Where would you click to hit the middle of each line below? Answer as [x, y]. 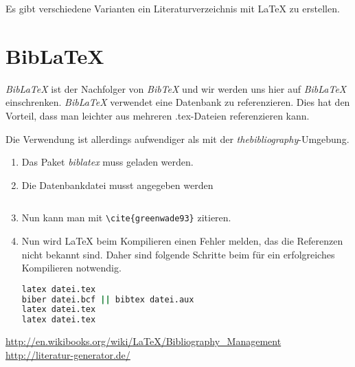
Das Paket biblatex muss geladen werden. [107, 162]
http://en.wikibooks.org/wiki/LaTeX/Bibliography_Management [144, 341]
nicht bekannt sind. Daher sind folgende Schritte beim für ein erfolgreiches [178, 254]
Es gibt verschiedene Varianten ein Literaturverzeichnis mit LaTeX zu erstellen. [173, 8]
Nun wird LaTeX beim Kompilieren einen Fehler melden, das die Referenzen [182, 240]
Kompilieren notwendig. [71, 268]
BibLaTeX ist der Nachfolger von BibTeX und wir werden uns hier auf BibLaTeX [176, 88]
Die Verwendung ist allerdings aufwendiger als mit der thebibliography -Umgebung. [177, 138]
